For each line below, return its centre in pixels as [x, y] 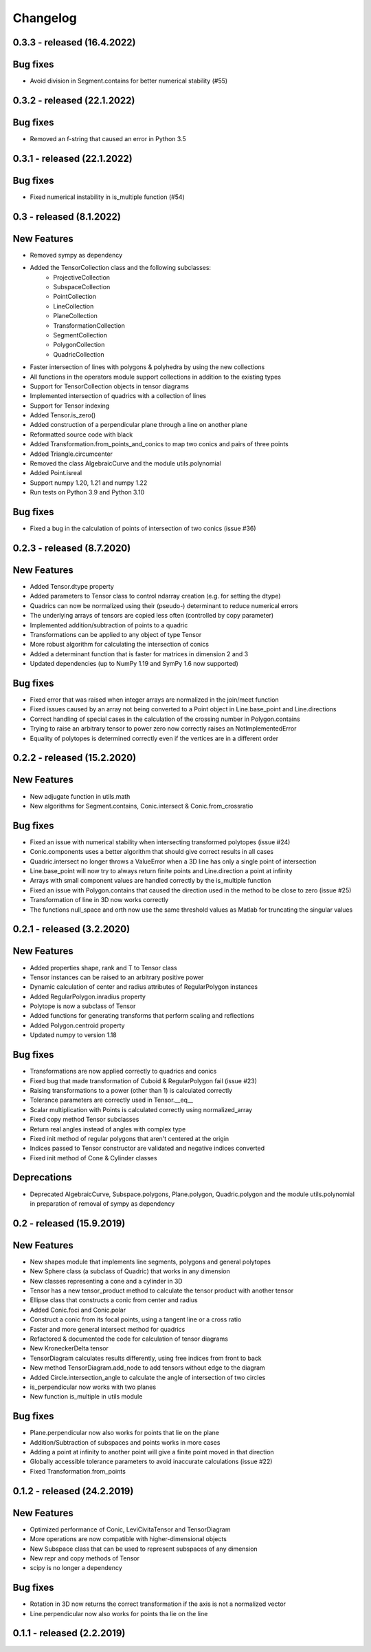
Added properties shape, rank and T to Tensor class [104, 968]
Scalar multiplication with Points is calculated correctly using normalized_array [141, 1109]
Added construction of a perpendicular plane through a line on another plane [138, 425]
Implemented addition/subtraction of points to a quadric [109, 625]
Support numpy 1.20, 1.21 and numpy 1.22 [89, 483]
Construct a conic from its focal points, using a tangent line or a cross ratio [136, 1319]
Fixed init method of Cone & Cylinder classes [93, 1158]
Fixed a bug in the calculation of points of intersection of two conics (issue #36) [143, 529]
